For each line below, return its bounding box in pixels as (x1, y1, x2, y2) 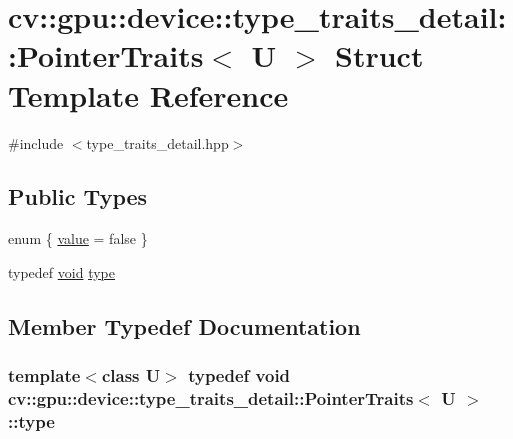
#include (8, 132, 64, 153)
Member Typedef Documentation (8, 310, 361, 341)
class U (101, 363, 161, 388)
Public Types (8, 181, 148, 212)
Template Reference (8, 74, 289, 115)
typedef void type (8, 261, 115, 282)
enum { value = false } (8, 228, 148, 249)
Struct (335, 35, 424, 76)
